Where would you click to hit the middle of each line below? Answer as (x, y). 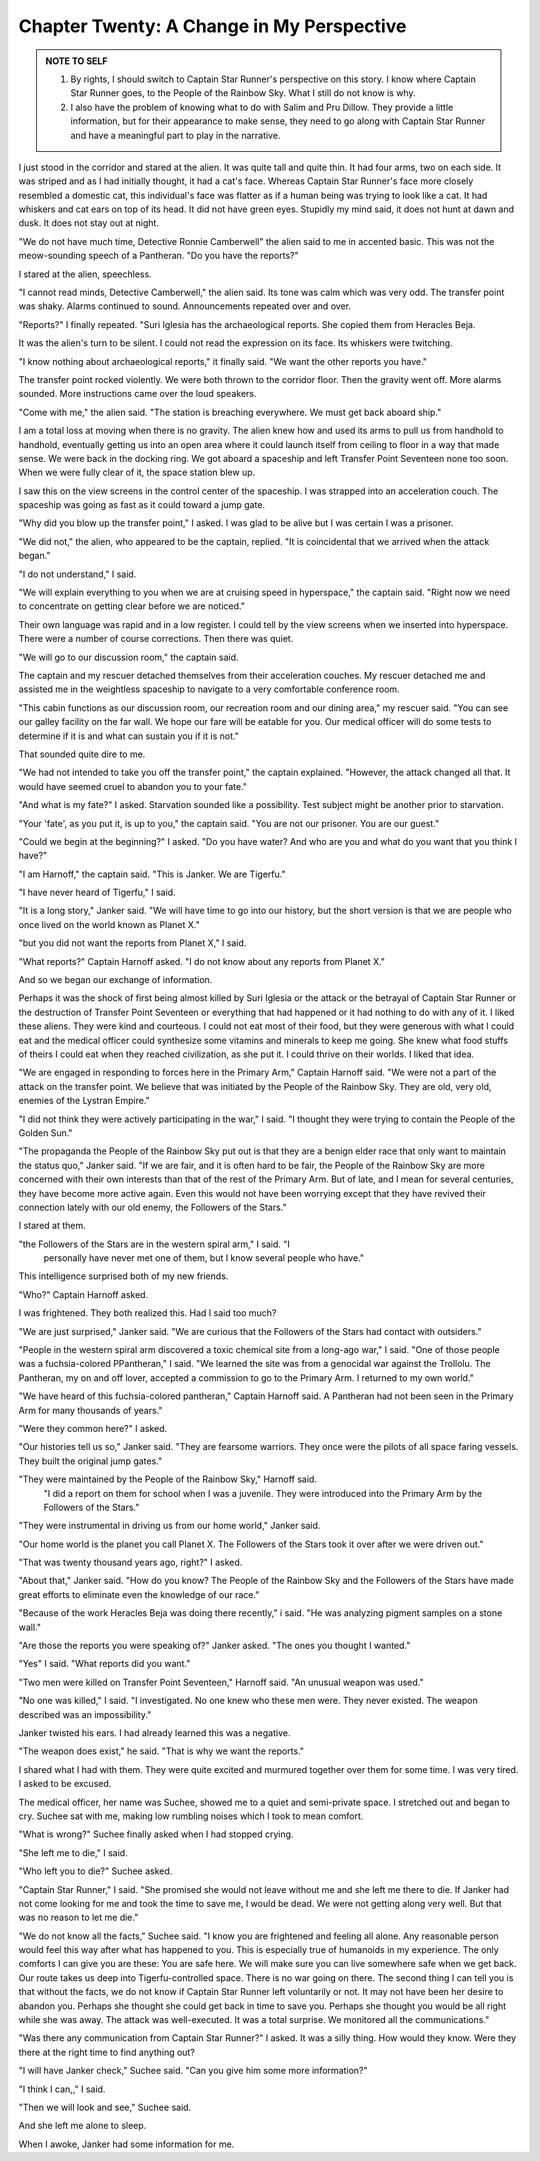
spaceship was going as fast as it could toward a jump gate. (141, 505)
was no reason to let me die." (78, 1917)
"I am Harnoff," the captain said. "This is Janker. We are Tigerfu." (152, 874)
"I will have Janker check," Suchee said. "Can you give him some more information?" (193, 2071)
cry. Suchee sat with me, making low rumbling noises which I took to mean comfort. (191, 1816)
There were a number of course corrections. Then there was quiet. (156, 639)
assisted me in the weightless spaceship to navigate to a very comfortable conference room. (209, 689)
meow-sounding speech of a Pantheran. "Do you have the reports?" (158, 256)
